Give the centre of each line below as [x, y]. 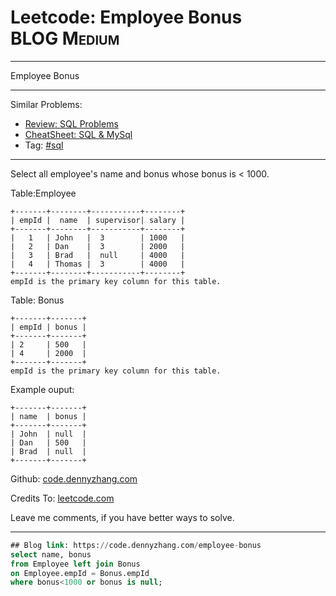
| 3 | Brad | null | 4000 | [98, 255]
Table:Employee [43, 193]
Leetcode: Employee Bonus [126, 17]
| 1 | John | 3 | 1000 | [98, 237]
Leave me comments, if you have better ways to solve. [122, 517]
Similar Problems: [46, 104]
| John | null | [48, 434]
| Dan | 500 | [48, 442]
